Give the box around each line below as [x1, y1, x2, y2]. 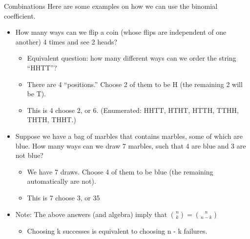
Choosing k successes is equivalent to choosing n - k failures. [27, 225, 208, 236]
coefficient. [4, 10, 36, 21]
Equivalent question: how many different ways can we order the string [27, 53, 236, 63]
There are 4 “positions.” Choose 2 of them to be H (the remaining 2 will [27, 79, 243, 89]
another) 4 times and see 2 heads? [15, 36, 118, 46]
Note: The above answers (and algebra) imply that [15, 209, 167, 219]
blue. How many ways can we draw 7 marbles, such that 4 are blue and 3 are [15, 140, 246, 151]
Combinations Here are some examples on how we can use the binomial [4, 1, 218, 11]
